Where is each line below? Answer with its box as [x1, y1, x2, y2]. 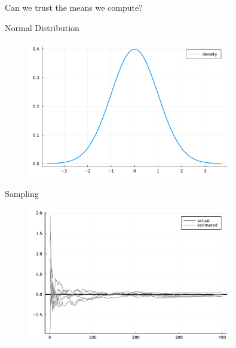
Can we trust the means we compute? [5, 1, 143, 13]
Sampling [5, 187, 39, 200]
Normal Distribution [5, 21, 79, 33]
